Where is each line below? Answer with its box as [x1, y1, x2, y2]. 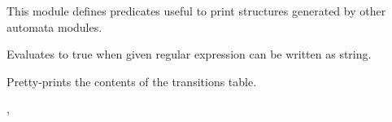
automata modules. [7, 18, 102, 35]
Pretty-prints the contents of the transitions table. [7, 72, 257, 89]
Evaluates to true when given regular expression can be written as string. [7, 46, 372, 63]
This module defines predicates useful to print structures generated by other [7, 2, 386, 19]
